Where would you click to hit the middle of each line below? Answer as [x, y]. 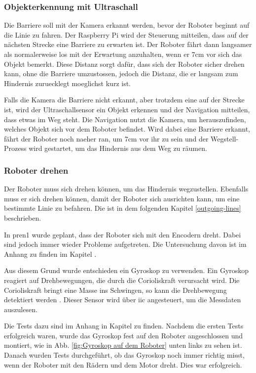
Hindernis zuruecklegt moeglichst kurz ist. [68, 83]
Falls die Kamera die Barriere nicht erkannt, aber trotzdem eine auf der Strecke [124, 100]
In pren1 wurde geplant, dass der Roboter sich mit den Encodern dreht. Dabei [123, 234]
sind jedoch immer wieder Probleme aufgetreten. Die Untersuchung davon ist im [125, 244]
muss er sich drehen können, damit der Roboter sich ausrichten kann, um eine [122, 198]
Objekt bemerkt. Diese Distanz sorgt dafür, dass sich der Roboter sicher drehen [124, 64]
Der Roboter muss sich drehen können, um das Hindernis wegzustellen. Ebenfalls [126, 189]
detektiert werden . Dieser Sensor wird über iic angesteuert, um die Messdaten [123, 300]
